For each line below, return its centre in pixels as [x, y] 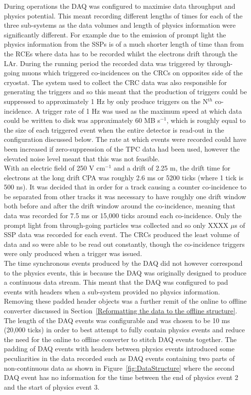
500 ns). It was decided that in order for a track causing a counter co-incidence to [125, 187]
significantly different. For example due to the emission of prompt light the [115, 34]
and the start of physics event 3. [52, 386]
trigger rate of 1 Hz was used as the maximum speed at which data [142, 111]
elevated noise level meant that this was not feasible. [82, 158]
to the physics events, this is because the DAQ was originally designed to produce [125, 272]
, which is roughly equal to [206, 120]
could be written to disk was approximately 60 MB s [82, 120]
